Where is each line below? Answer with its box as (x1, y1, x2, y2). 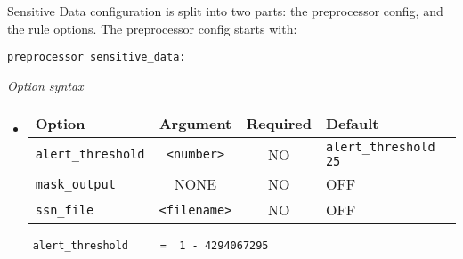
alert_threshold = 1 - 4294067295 (32, 239, 269, 253)
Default (325, 113, 379, 134)
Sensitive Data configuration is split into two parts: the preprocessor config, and (7, 2, 443, 20)
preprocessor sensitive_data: (7, 51, 186, 64)
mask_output (35, 176, 116, 191)
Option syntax (7, 76, 84, 94)
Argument (158, 113, 232, 134)
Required (246, 113, 312, 134)
